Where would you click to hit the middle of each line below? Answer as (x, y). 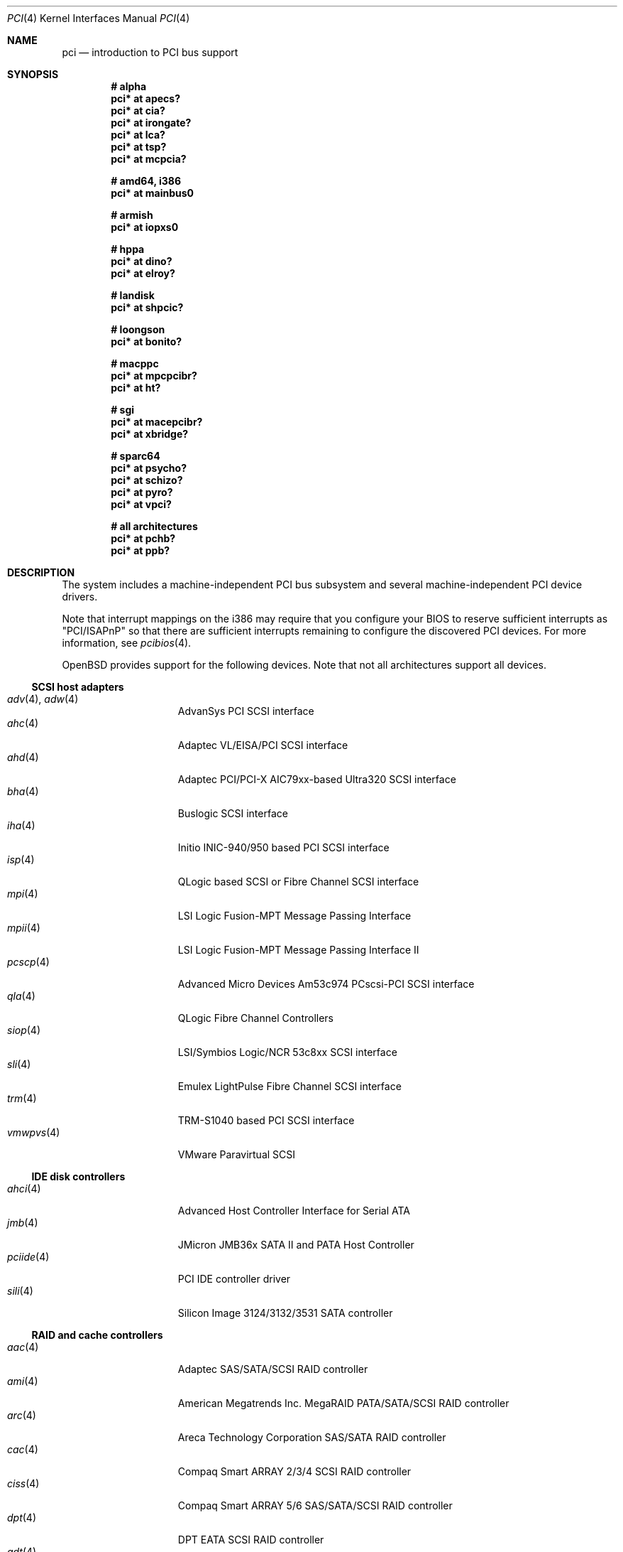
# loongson (138, 329)
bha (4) (23, 791)
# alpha (129, 86)
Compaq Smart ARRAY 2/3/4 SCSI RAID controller (294, 1471)
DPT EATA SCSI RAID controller (251, 1540)
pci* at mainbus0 (152, 193)
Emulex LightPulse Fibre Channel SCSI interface (290, 1086)
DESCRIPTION (41, 572)
